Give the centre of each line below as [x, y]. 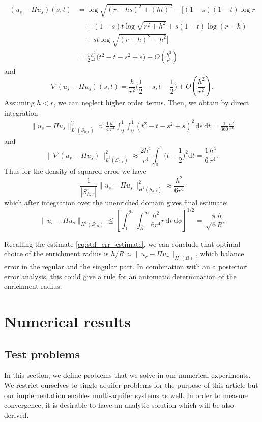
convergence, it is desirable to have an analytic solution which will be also [119, 405]
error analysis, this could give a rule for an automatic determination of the [120, 276]
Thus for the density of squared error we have [75, 170]
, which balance [220, 254]
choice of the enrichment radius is [56, 254]
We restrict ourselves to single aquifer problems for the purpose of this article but [131, 385]
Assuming [19, 103]
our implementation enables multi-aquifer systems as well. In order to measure [126, 395]
